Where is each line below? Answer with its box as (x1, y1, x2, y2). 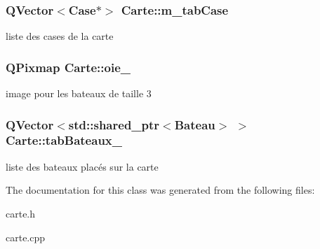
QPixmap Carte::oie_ (6, 58, 131, 76)
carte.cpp (6, 229, 46, 244)
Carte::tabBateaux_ (6, 131, 122, 149)
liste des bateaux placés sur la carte (6, 159, 159, 173)
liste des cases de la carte (6, 29, 114, 43)
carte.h (6, 206, 36, 220)
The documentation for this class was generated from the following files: (6, 183, 315, 197)
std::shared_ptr (68, 115, 160, 133)
